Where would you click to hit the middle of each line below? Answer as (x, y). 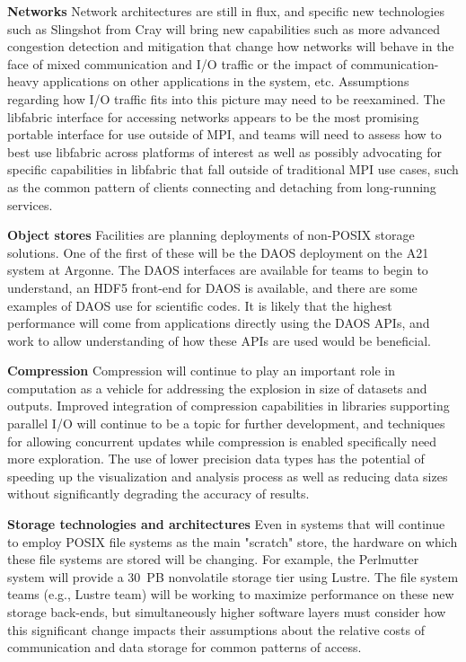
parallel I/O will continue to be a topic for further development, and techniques (226, 424)
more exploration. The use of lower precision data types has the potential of (216, 459)
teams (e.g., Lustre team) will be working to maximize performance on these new (231, 594)
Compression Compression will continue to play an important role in (201, 371)
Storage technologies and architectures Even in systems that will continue (226, 524)
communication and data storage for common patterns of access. (185, 647)
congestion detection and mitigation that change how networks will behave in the (231, 46)
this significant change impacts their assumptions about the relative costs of (216, 629)
